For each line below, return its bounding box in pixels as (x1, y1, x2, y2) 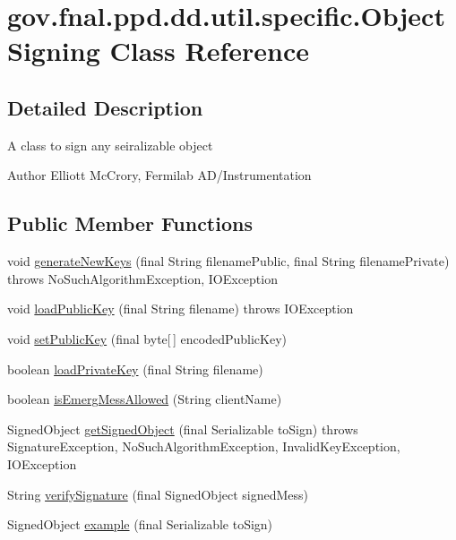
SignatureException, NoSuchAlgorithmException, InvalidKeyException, (7, 437, 400, 456)
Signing (7, 32, 100, 69)
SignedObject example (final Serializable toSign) (7, 515, 273, 534)
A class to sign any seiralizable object (7, 135, 213, 154)
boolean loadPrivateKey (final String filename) (7, 359, 263, 378)
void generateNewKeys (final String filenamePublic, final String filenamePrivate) (7, 252, 450, 270)
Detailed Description (7, 93, 203, 121)
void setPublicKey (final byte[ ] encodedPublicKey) (7, 329, 288, 347)
